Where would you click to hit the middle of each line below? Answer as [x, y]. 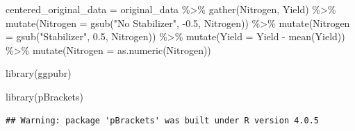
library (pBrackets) [45, 96]
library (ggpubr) [39, 73]
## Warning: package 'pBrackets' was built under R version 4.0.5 [163, 120]
